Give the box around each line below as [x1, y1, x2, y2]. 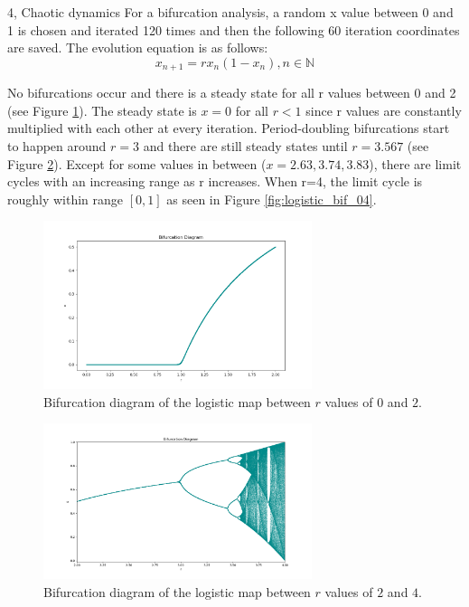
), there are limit [369, 154, 462, 173]
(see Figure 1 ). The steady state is [7, 100, 197, 119]
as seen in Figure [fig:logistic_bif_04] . [166, 189, 377, 208]
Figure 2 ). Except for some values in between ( [7, 154, 267, 173]
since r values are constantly [305, 100, 462, 119]
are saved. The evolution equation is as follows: [7, 38, 268, 57]
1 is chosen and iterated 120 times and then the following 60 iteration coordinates [7, 20, 460, 39]
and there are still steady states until [143, 137, 348, 156]
